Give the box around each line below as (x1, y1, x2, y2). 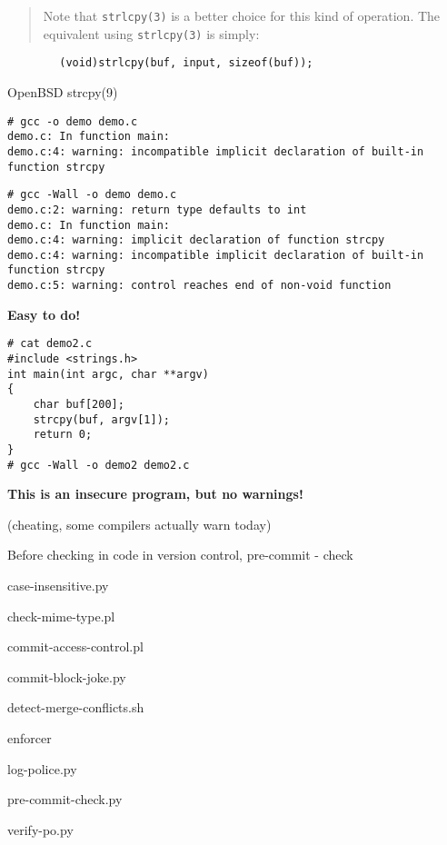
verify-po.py (7, 820, 74, 839)
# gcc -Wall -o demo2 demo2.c (7, 458, 190, 472)
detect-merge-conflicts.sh (7, 698, 144, 717)
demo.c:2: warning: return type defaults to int (7, 203, 307, 216)
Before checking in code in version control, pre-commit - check (7, 545, 353, 564)
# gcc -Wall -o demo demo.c (7, 188, 177, 202)
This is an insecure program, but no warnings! (7, 484, 303, 503)
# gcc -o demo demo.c (7, 114, 138, 128)
